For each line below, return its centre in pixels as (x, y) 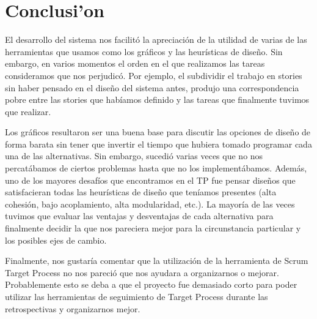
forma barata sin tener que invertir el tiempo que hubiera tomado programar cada (158, 144)
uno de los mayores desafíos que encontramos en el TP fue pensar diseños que (150, 180)
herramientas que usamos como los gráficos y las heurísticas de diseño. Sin (144, 51)
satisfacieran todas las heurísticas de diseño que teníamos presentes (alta (141, 192)
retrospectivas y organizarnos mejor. (73, 308)
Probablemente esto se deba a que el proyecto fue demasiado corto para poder (151, 284)
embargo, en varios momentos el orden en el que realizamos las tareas (135, 63)
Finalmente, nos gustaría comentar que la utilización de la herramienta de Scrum (157, 261)
